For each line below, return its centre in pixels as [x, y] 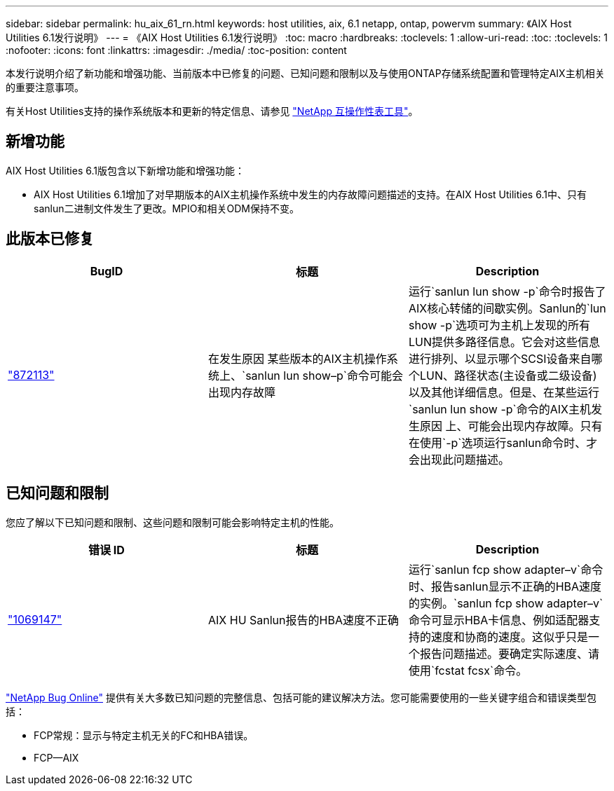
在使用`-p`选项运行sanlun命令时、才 [503, 442]
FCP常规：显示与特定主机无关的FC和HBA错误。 [144, 735]
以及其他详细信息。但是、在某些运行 [504, 392]
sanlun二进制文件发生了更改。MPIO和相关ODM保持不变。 [166, 208]
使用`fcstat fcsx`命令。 [468, 670]
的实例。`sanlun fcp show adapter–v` [506, 603]
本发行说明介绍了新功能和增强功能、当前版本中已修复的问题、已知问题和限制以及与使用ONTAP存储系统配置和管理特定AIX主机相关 [305, 73]
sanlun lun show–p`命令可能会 [324, 375]
